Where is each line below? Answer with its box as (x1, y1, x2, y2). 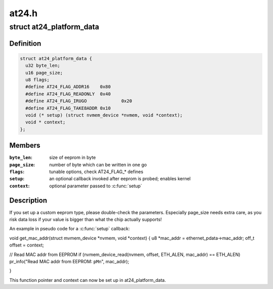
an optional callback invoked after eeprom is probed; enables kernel (49, 176, 191, 182)
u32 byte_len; (25, 63, 61, 68)
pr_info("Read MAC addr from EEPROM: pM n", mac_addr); (9, 259, 129, 265)
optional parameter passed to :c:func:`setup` (49, 183, 143, 189)
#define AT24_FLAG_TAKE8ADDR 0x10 (25, 105, 111, 111)
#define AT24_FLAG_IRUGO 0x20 (25, 98, 132, 104)
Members (9, 141, 40, 150)
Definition (9, 39, 41, 48)
